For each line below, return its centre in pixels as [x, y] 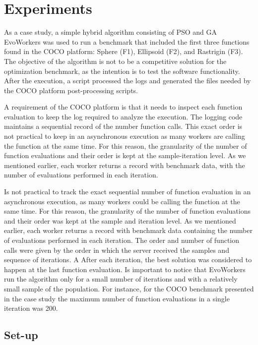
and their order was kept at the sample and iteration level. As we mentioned [120, 220]
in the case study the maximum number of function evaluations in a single [117, 298]
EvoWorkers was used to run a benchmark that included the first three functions [127, 41]
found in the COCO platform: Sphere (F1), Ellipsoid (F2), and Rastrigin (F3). [124, 51]
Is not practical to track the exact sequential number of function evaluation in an [128, 192]
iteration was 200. [31, 308]
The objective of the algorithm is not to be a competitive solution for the [115, 61]
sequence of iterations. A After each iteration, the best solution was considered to [128, 259]
